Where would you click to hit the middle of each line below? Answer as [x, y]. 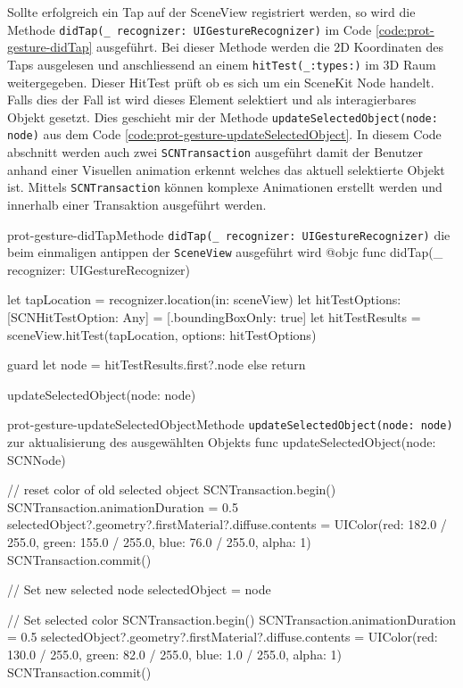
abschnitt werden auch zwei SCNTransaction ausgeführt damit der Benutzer [215, 152]
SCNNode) [37, 459]
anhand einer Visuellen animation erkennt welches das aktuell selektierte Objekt [226, 169]
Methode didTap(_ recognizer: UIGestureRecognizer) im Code [190, 29]
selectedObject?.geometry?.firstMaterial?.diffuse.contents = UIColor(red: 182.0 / [227, 524]
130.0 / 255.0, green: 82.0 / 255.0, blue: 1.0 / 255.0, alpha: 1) [174, 654]
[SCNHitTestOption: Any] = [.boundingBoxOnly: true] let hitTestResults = [214, 317]
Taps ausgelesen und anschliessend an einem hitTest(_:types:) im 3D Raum [222, 64]
